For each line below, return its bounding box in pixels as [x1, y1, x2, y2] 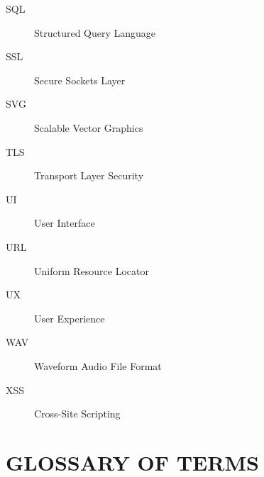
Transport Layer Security [34, 168, 144, 183]
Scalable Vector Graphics [34, 120, 143, 135]
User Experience [34, 310, 105, 325]
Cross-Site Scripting [34, 406, 121, 421]
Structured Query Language [34, 25, 156, 40]
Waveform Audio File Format [34, 358, 162, 373]
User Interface [34, 215, 95, 230]
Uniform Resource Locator [34, 263, 149, 278]
